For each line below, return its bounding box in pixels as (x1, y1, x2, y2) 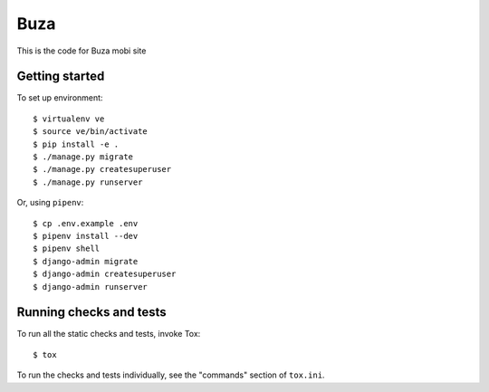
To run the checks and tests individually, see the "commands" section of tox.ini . (16, 369, 325, 380)
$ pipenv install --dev (33, 231, 139, 241)
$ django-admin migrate (33, 256, 139, 266)
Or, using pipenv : (16, 197, 84, 208)
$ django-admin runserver (33, 282, 149, 292)
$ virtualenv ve (33, 113, 105, 124)
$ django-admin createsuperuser (33, 269, 177, 280)
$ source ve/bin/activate (33, 127, 149, 137)
